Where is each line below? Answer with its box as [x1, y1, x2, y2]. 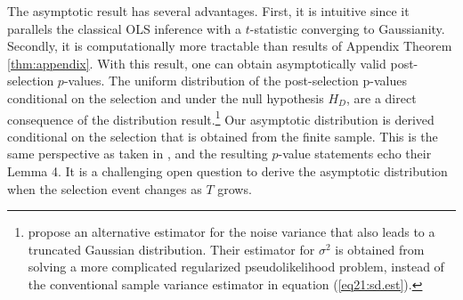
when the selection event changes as [7, 179, 202, 198]
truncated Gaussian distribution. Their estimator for [28, 239, 315, 258]
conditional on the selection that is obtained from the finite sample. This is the [7, 126, 438, 145]
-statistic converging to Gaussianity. [249, 19, 445, 37]
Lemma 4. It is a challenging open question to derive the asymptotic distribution [7, 162, 448, 180]
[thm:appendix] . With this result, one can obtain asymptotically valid [7, 53, 386, 72]
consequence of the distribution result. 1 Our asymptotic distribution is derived [7, 107, 435, 128]
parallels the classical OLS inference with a [7, 19, 241, 37]
